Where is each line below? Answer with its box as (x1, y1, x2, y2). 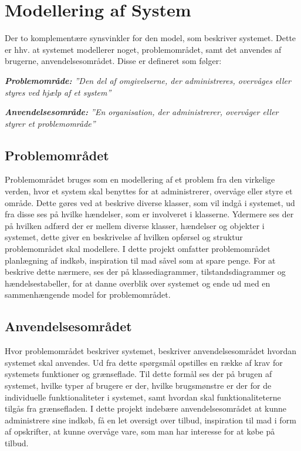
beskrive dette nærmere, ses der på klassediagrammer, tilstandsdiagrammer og (5, 265, 286, 278)
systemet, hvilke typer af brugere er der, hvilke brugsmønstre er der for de (5, 379, 272, 391)
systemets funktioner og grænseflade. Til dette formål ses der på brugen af (5, 368, 272, 380)
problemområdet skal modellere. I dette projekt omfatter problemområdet (5, 243, 270, 255)
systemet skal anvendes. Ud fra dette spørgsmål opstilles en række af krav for (5, 356, 283, 368)
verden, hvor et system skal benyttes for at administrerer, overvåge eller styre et (5, 185, 293, 197)
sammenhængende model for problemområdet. (5, 288, 171, 301)
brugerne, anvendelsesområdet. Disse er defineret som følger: (5, 55, 222, 67)
